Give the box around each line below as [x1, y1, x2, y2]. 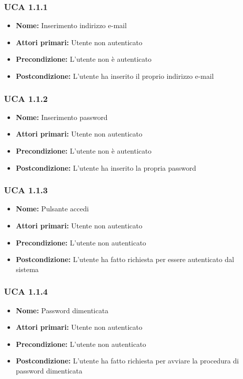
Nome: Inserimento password [16, 111, 108, 122]
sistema [16, 264, 39, 274]
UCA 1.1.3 [4, 184, 48, 196]
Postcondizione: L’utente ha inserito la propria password [16, 162, 196, 173]
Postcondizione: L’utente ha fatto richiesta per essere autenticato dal [16, 254, 234, 265]
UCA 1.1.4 [4, 285, 48, 298]
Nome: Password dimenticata [16, 305, 109, 315]
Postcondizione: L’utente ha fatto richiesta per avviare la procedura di [16, 355, 239, 366]
